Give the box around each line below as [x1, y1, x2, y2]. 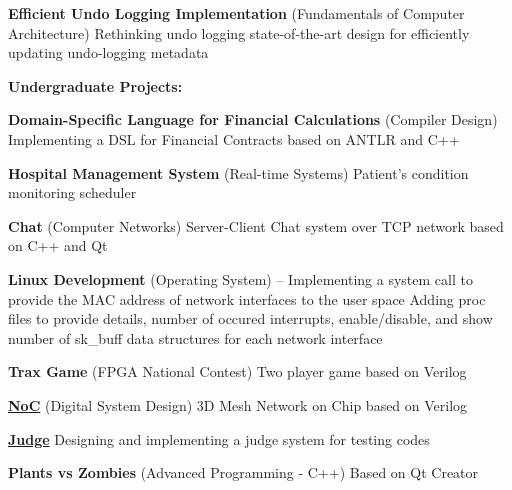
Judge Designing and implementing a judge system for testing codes [8, 428, 430, 449]
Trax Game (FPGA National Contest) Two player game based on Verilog [8, 361, 467, 382]
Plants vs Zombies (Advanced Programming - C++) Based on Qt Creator [8, 462, 479, 483]
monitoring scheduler [8, 182, 137, 203]
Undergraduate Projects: [8, 75, 183, 96]
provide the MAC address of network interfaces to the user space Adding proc [8, 288, 486, 309]
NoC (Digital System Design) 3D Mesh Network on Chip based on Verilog [8, 394, 468, 415]
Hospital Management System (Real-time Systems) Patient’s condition [8, 162, 469, 183]
